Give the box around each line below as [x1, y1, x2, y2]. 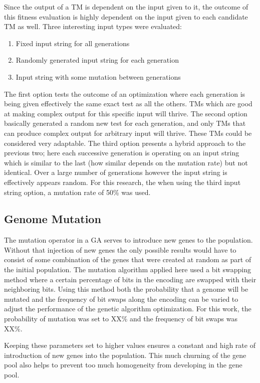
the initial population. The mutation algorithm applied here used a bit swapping [4, 264, 251, 275]
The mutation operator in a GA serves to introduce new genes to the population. [4, 235, 253, 245]
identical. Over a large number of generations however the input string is [4, 167, 227, 177]
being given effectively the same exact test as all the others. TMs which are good [4, 98, 252, 109]
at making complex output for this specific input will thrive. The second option [4, 108, 247, 118]
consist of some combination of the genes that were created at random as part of [4, 254, 251, 265]
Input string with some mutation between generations [16, 71, 181, 82]
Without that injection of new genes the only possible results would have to [4, 244, 236, 255]
